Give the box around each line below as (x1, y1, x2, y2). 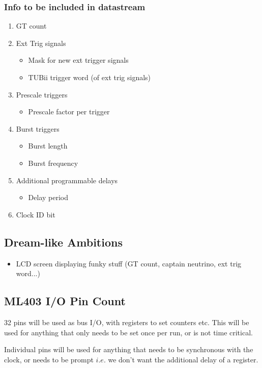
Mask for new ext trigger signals (28, 55, 129, 65)
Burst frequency (28, 157, 78, 168)
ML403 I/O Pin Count (4, 293, 126, 309)
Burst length (28, 140, 68, 151)
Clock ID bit (16, 209, 55, 219)
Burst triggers (16, 123, 60, 134)
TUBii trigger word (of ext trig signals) (28, 72, 151, 82)
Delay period (28, 192, 69, 203)
